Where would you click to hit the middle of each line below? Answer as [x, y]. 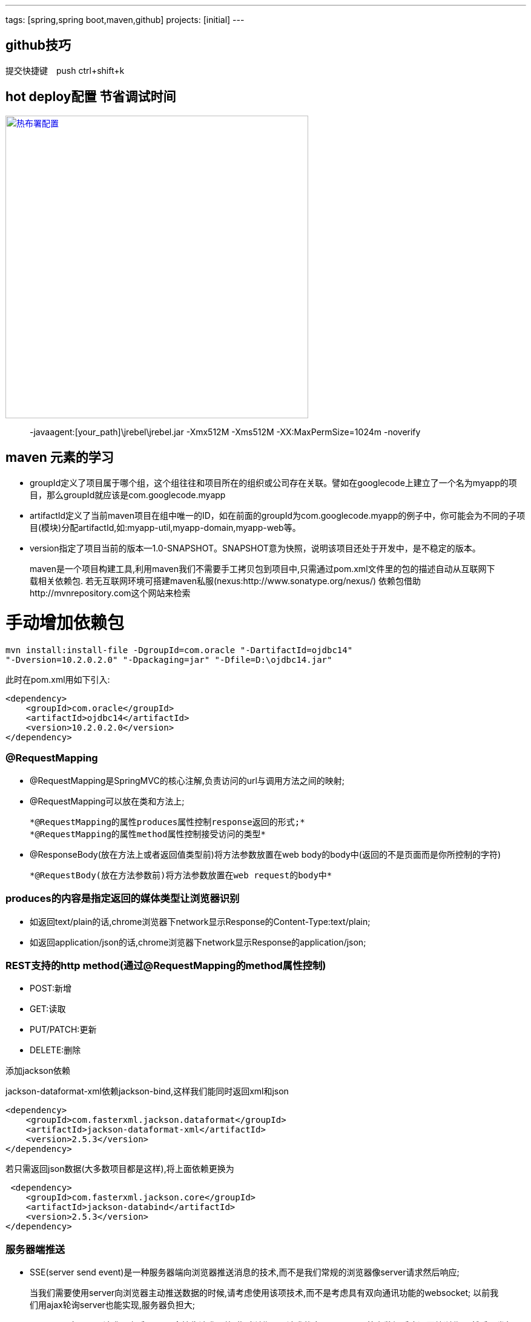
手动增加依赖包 [65, 623]
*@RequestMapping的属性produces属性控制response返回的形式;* [167, 822]
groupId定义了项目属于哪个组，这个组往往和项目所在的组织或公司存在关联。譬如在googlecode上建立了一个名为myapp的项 [273, 482]
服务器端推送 [35, 1249]
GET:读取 [48, 1009]
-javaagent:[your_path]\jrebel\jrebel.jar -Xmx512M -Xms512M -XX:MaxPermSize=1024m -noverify [225, 432]
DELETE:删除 [55, 1050]
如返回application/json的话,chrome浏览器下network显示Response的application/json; [198, 942]
